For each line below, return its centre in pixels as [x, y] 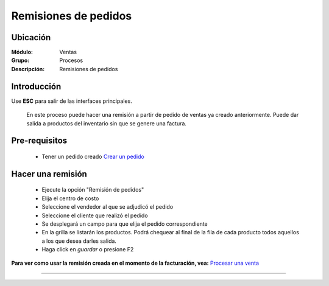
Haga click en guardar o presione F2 [88, 249]
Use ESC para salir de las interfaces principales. [72, 101]
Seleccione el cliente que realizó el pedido [95, 215]
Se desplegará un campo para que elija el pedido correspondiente [125, 224]
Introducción [36, 86]
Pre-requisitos [39, 141]
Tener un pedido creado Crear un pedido [93, 156]
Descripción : [28, 69]
